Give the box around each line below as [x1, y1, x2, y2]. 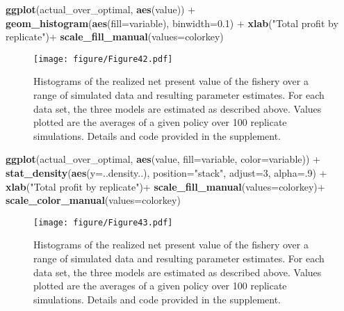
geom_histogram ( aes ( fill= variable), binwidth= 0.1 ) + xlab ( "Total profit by [6, 15, 338, 30]
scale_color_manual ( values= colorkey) [6, 193, 181, 207]
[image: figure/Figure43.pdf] [33, 217, 173, 228]
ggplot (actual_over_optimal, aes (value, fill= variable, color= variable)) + [6, 152, 320, 166]
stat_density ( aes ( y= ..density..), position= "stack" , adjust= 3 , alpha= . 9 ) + [6, 166, 327, 180]
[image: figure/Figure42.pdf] [33, 54, 173, 64]
